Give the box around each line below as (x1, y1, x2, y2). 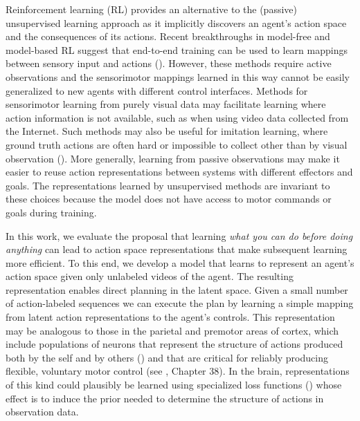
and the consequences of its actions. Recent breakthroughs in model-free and (6, 29, 330, 44)
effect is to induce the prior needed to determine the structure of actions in (6, 391, 324, 405)
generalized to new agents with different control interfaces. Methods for (6, 83, 308, 97)
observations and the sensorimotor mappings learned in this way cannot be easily (6, 69, 350, 84)
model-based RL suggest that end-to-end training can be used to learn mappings (6, 42, 348, 57)
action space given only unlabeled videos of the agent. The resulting (6, 269, 294, 283)
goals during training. (6, 205, 97, 219)
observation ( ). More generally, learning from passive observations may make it (6, 151, 340, 165)
